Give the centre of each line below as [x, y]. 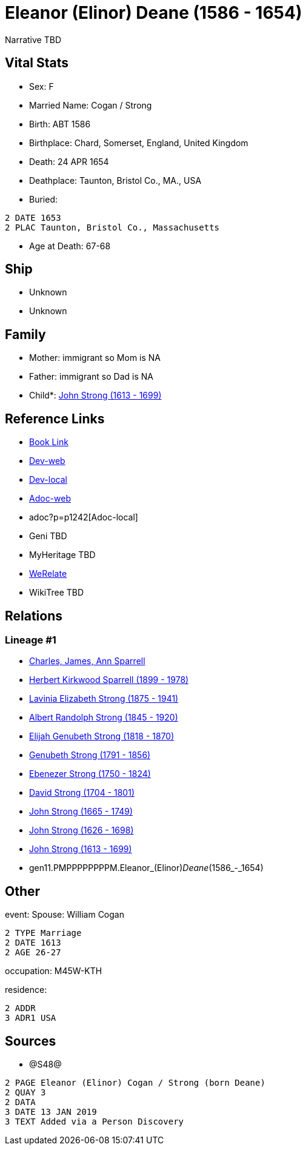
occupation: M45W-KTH [54, 971]
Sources [31, 1041]
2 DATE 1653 [33, 217]
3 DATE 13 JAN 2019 [51, 1112]
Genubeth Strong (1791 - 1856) [90, 755]
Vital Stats [37, 63]
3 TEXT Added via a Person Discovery [95, 1122]
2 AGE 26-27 [33, 953]
